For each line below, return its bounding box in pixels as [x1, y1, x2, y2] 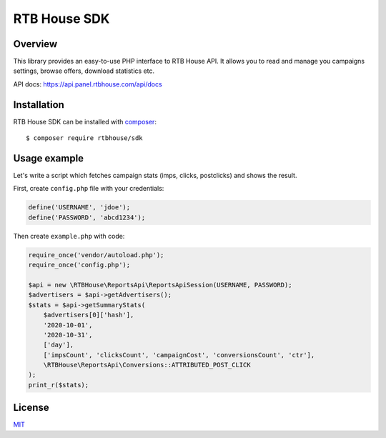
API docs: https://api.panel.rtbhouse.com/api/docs [13, 79, 162, 89]
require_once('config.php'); [28, 261, 131, 269]
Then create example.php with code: [13, 232, 125, 240]
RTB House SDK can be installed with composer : [13, 117, 157, 126]
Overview [13, 38, 58, 50]
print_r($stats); [28, 381, 89, 389]
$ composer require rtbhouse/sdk [26, 134, 143, 142]
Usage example [13, 152, 84, 164]
